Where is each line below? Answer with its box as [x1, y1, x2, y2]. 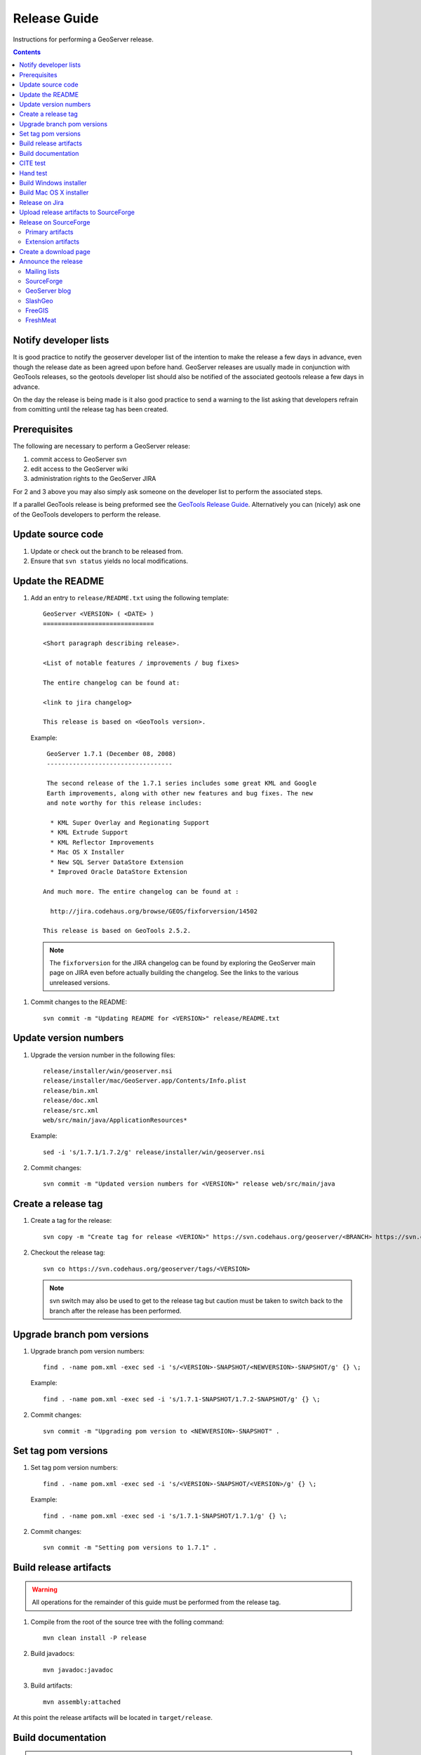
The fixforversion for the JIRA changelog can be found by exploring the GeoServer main [49, 959, 316, 967]
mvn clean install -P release [43, 1634, 147, 1642]
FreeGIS [25, 306, 49, 315]
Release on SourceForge [19, 218, 91, 226]
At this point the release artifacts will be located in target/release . [13, 1713, 213, 1721]
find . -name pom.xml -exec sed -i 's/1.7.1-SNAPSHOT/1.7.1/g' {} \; [43, 1511, 288, 1520]
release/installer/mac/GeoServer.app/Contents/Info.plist [43, 1077, 247, 1085]
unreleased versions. [49, 978, 110, 986]
